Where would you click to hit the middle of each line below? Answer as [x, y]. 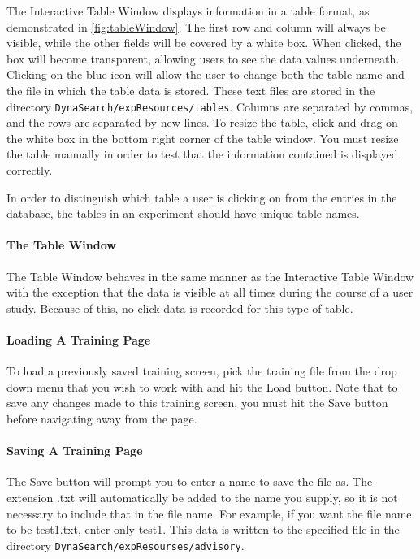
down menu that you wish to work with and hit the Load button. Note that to [202, 386]
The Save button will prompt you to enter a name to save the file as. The [190, 481]
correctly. [30, 170]
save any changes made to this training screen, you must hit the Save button [197, 403]
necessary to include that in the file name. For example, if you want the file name [209, 513]
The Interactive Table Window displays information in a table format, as [188, 11]
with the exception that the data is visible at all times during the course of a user [210, 292]
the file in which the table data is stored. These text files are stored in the [191, 90]
